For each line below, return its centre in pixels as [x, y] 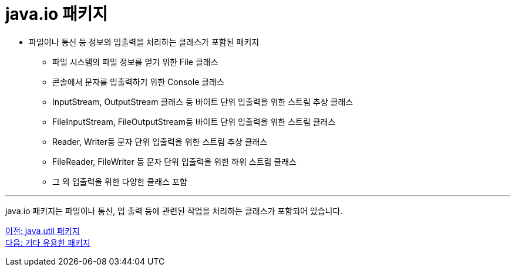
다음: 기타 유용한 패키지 [48, 242]
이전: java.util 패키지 [43, 231]
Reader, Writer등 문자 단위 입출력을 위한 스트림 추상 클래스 [160, 141]
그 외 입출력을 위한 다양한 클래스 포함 [120, 181]
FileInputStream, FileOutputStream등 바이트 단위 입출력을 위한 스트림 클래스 [194, 121]
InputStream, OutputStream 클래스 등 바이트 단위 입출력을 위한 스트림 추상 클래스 [203, 101]
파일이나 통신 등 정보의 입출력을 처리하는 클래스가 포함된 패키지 [144, 42]
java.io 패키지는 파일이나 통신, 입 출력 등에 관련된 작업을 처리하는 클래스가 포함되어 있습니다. [174, 211]
